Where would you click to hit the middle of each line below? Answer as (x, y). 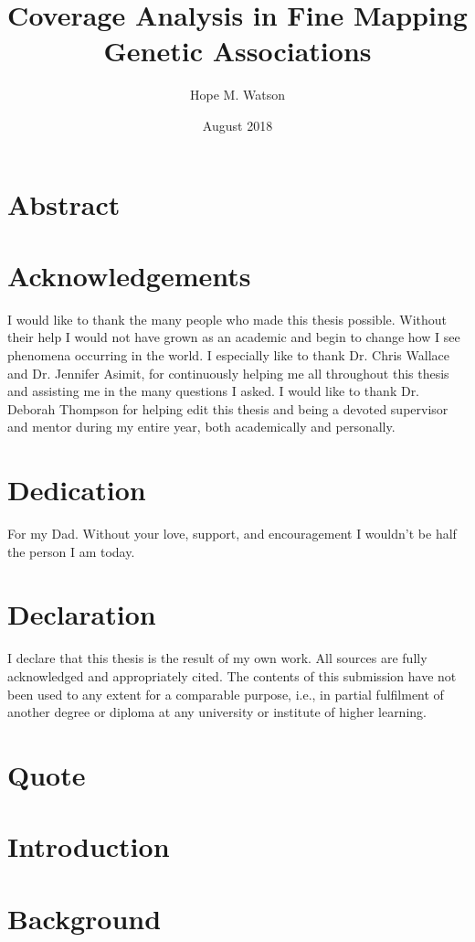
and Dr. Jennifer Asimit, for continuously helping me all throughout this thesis (228, 373)
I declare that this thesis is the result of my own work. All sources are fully (217, 658)
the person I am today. (71, 551)
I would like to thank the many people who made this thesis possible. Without (227, 319)
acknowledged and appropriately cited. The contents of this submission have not (232, 676)
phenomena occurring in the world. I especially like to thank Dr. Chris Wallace (228, 355)
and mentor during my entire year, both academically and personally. (201, 427)
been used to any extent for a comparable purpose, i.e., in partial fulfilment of (226, 694)
